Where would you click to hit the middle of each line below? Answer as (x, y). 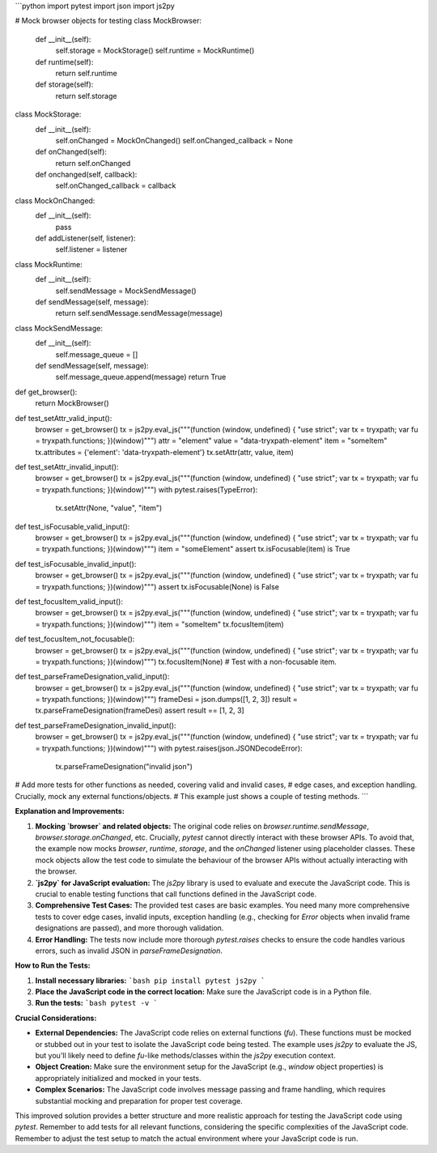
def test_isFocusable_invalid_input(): (76, 564)
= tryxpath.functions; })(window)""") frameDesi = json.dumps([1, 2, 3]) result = (167, 700)
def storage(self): (64, 84)
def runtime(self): (64, 62)
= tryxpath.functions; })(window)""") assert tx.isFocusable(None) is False (157, 586)
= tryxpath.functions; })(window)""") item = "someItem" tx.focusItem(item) (160, 624)
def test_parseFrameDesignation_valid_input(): (92, 677)
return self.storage (86, 96)
